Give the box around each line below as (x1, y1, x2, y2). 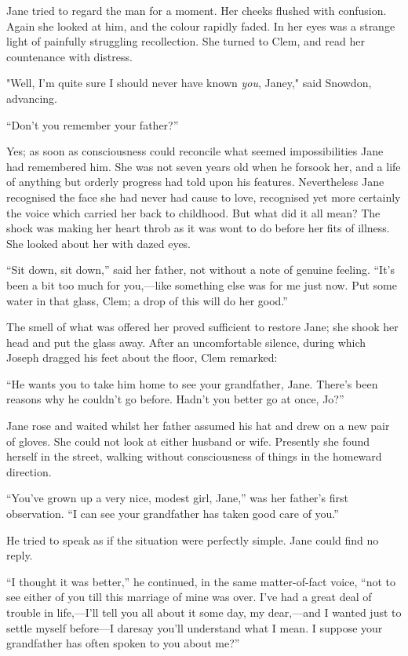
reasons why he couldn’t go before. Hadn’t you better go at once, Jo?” (6, 391, 344, 407)
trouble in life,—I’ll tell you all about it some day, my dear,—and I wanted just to (6, 604, 402, 620)
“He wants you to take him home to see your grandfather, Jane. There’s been (6, 375, 378, 392)
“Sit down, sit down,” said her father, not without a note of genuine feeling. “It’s (6, 261, 395, 278)
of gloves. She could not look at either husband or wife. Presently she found (6, 432, 370, 449)
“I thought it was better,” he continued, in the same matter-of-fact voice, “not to (6, 573, 396, 589)
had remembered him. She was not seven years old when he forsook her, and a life (6, 158, 401, 174)
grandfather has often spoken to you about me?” (6, 635, 240, 651)
